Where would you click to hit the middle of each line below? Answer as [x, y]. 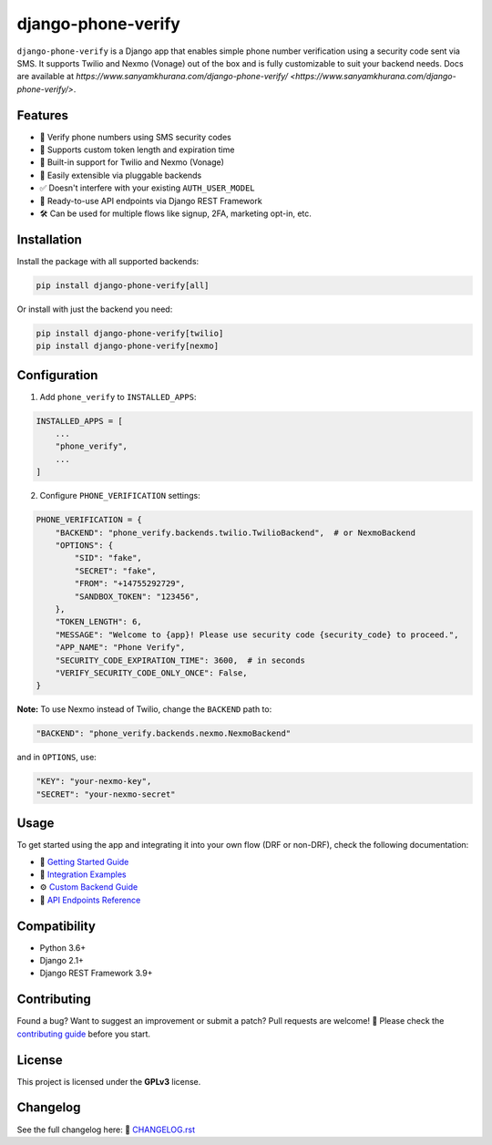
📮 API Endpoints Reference [90, 900]
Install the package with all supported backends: [108, 261]
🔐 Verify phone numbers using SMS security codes [135, 137]
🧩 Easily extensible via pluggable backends [121, 175]
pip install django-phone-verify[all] [123, 285]
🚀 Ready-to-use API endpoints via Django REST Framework [151, 201]
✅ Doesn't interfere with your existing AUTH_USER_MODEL [147, 188]
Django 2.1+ [61, 960]
